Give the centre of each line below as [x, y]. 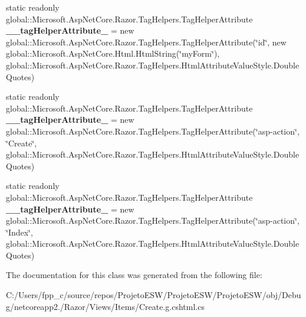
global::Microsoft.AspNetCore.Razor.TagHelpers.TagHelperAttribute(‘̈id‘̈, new [146, 42]
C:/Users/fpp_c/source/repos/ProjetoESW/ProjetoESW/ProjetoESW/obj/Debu [154, 295]
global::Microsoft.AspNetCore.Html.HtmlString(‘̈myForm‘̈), [113, 53]
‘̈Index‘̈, [19, 232]
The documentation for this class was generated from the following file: [134, 275]
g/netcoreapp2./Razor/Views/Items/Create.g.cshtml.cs [105, 306]
